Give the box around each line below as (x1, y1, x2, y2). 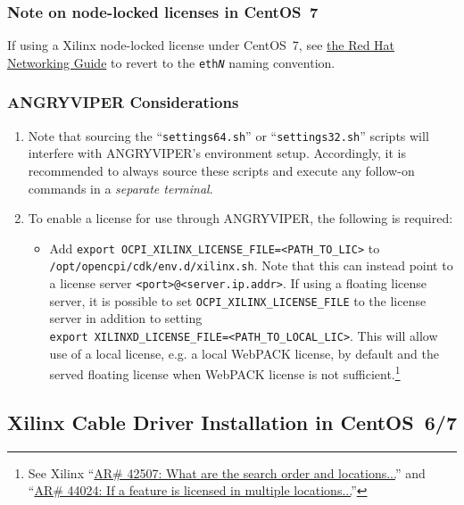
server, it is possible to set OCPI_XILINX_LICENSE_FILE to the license (49, 291, 427, 310)
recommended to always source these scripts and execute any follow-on (28, 161, 415, 179)
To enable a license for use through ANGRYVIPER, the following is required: (28, 209, 453, 228)
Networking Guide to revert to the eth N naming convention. (7, 53, 336, 71)
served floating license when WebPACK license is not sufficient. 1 (49, 362, 401, 383)
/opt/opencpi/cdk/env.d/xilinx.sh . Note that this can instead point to (49, 256, 453, 275)
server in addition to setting (49, 309, 203, 327)
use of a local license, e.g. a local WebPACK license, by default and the (49, 344, 439, 362)
